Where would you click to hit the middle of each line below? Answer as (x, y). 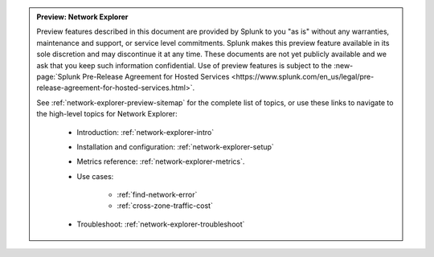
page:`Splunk (59, 76)
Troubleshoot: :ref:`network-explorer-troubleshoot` (161, 224)
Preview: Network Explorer (82, 17)
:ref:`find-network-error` (157, 195)
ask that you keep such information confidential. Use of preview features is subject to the (184, 65)
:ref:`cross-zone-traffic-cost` (165, 206)
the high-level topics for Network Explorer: (107, 114)
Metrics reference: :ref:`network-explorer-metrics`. (161, 161)
